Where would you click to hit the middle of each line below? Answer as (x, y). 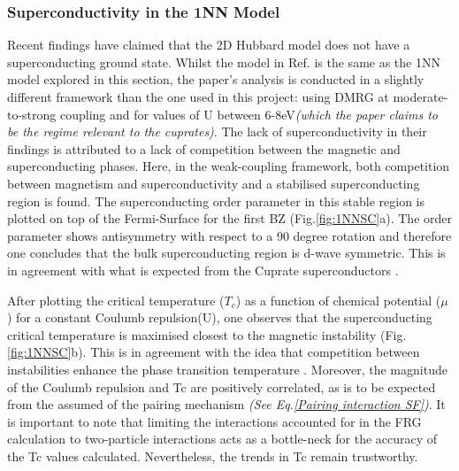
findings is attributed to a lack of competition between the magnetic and (204, 148)
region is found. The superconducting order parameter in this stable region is (216, 201)
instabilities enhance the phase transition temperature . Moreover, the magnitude (227, 369)
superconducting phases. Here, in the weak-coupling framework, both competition (229, 166)
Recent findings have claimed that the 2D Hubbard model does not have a (209, 45)
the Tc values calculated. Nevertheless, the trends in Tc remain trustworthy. (213, 456)
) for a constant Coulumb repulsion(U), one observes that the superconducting (220, 317)
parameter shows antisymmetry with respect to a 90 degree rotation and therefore (229, 235)
